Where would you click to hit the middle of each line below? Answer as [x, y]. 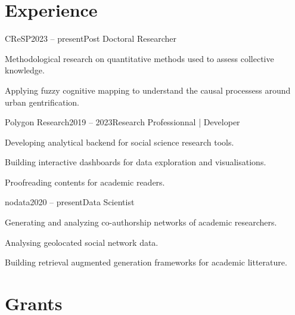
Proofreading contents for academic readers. [85, 182]
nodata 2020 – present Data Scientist [70, 202]
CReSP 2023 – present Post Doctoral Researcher [91, 38]
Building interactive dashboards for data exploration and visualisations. [136, 162]
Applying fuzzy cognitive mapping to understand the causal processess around [148, 90]
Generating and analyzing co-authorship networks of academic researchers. [141, 222]
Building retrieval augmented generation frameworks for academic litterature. [146, 262]
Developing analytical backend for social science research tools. [119, 142]
